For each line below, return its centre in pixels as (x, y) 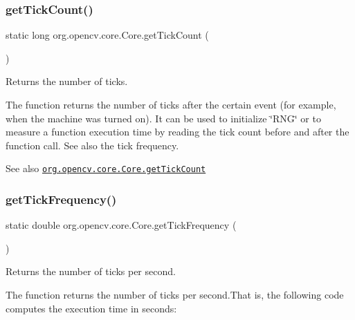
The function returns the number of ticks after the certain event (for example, (171, 104)
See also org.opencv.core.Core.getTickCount (106, 168)
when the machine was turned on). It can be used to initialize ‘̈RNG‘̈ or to (163, 118)
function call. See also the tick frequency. (92, 145)
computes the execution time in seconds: (91, 308)
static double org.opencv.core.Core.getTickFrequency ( (121, 225)
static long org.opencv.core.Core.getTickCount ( (107, 35)
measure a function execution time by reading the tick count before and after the (177, 132)
